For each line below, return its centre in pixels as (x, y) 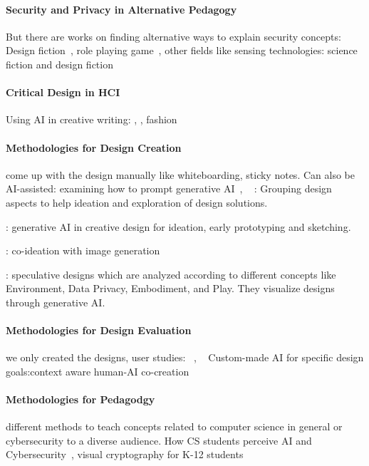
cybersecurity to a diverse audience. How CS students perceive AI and (159, 440)
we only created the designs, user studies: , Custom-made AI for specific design (185, 357)
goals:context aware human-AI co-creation (98, 371)
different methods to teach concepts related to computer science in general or (174, 426)
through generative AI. (56, 302)
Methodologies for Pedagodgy (80, 399)
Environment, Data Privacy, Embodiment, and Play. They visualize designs (170, 288)
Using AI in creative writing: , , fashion (92, 119)
